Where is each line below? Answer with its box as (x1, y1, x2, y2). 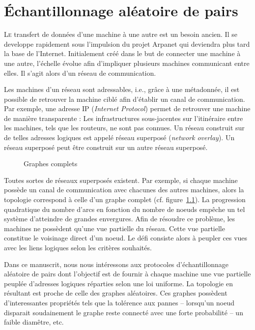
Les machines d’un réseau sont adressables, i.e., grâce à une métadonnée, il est (4, 84, 240, 94)
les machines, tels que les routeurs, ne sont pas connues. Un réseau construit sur (4, 122, 245, 133)
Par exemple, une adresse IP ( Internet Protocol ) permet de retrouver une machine (4, 103, 251, 114)
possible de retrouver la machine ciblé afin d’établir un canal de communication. (4, 93, 245, 104)
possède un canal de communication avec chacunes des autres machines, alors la (4, 184, 244, 195)
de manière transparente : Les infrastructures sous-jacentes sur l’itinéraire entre (4, 113, 243, 123)
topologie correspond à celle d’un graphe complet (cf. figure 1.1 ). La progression (4, 194, 246, 205)
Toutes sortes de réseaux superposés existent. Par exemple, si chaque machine (4, 175, 238, 185)
